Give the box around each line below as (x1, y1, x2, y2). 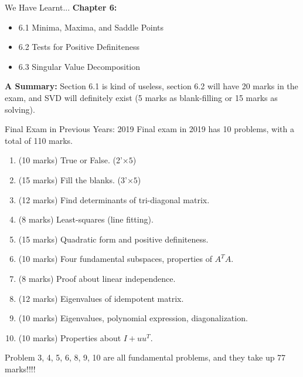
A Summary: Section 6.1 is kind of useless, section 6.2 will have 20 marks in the (5, 80, 298, 92)
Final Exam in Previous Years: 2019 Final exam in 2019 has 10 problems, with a (5, 123, 294, 135)
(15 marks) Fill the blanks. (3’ (18, 173, 127, 186)
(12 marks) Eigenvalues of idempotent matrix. (18, 292, 184, 304)
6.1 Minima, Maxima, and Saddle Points (18, 21, 164, 33)
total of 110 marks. (5, 134, 73, 146)
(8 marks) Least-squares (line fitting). (18, 213, 154, 225)
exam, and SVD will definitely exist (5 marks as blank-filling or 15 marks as (5, 91, 278, 103)
